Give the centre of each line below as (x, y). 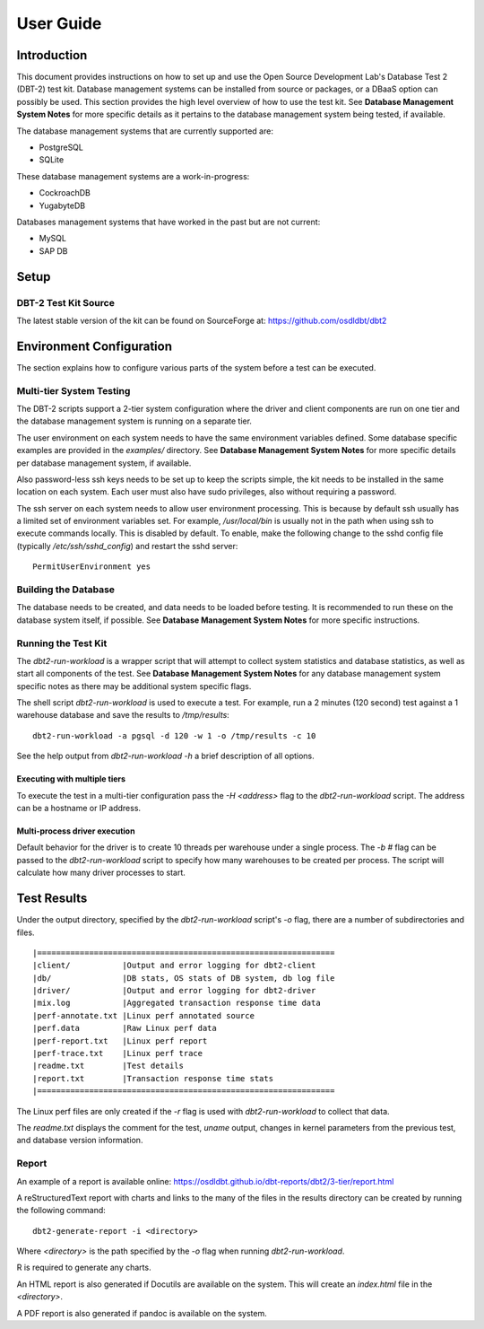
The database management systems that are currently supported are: (145, 131)
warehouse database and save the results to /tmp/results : (123, 715)
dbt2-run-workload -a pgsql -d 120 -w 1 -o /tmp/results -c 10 (174, 735)
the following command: (61, 1211)
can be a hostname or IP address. (79, 809)
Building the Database (66, 590)
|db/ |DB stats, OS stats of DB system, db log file (184, 978)
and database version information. (80, 1141)
